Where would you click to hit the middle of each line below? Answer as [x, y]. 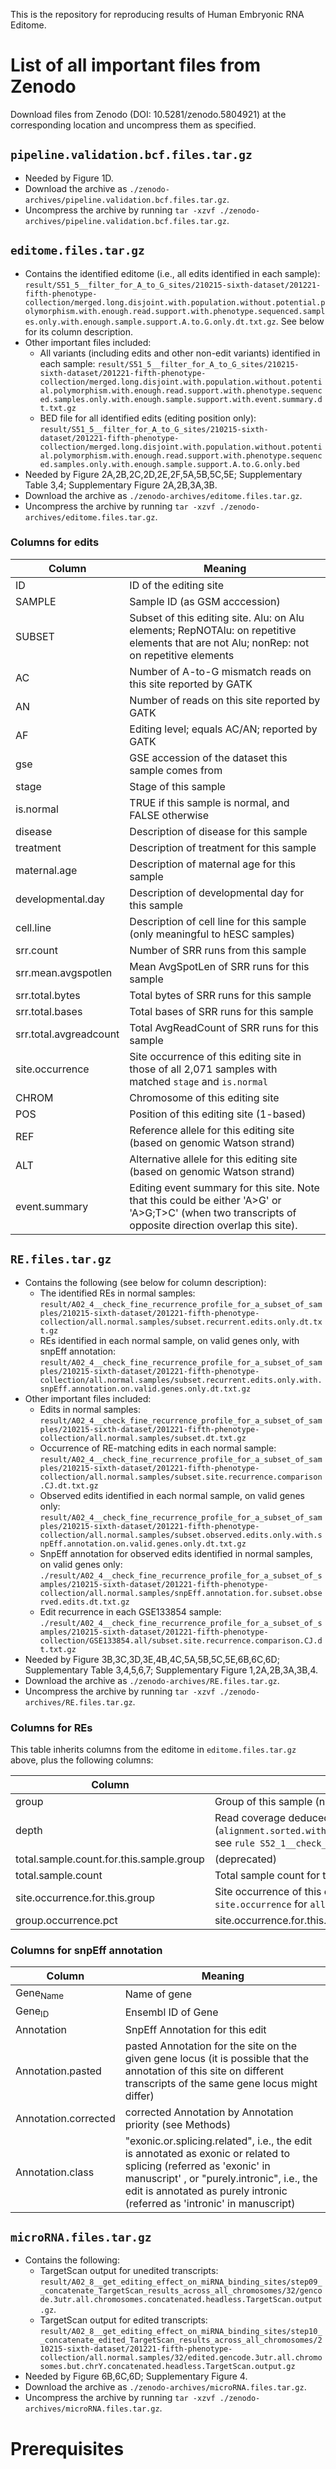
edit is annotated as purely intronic [206, 2191]
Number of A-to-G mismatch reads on [220, 671]
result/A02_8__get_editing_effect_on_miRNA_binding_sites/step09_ [181, 2282]
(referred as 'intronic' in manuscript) [210, 2203]
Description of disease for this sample [218, 831]
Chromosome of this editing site [204, 1097]
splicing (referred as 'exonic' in [197, 2166]
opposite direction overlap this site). [213, 1225]
